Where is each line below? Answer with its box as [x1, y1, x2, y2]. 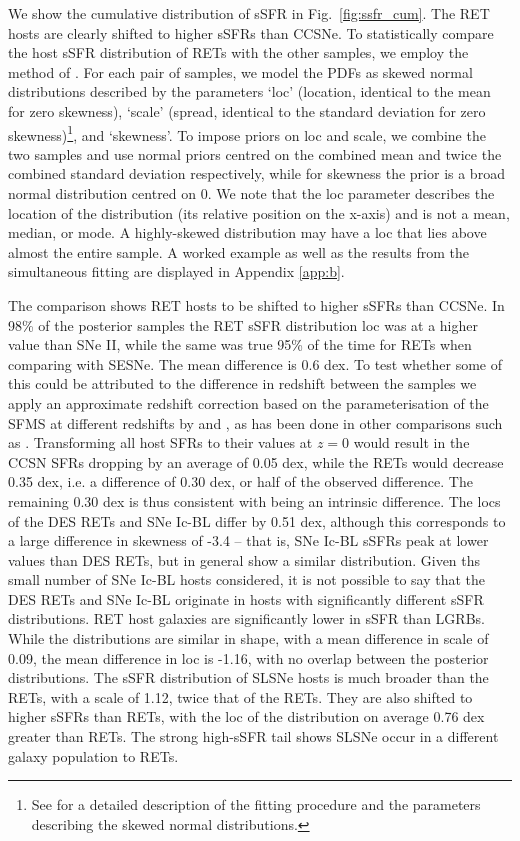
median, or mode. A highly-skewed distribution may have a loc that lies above [8, 222, 487, 243]
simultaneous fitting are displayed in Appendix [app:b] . [8, 261, 345, 282]
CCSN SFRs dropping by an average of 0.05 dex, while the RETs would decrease [8, 451, 504, 472]
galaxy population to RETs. [8, 745, 179, 766]
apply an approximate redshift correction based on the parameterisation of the [8, 392, 489, 413]
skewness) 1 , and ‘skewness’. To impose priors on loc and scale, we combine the [8, 121, 486, 145]
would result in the [353, 432, 470, 453]
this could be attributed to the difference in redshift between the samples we [8, 373, 477, 394]
